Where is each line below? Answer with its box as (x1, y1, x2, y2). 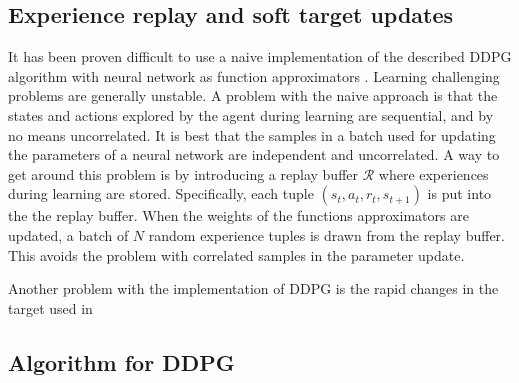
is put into (427, 183, 492, 204)
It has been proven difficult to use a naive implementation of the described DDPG (8, 46, 512, 67)
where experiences (378, 163, 489, 184)
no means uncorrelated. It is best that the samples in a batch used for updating (8, 124, 496, 145)
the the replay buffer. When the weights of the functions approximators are (8, 205, 469, 226)
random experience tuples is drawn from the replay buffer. (148, 224, 505, 245)
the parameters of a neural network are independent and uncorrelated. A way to (8, 144, 500, 165)
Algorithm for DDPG (8, 346, 235, 377)
